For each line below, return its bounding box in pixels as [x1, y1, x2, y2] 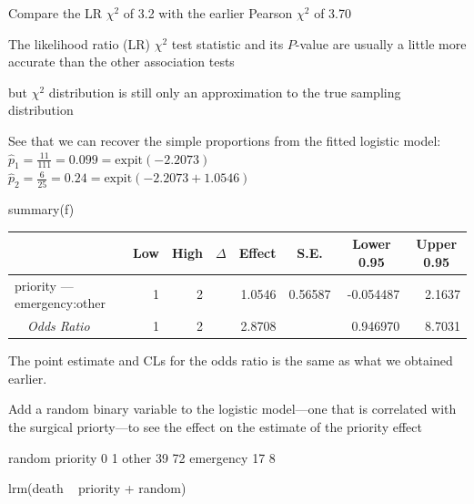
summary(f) [8, 200, 75, 219]
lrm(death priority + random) [8, 478, 187, 498]
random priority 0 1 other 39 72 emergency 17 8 [8, 447, 276, 467]
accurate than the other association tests [8, 52, 235, 71]
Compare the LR [8, 4, 103, 22]
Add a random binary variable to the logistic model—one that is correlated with [8, 399, 457, 418]
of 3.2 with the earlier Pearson [123, 4, 293, 22]
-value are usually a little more [295, 34, 467, 53]
